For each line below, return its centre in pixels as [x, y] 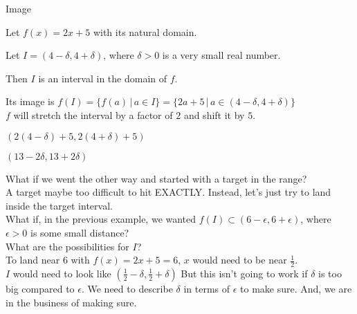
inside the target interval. [59, 205]
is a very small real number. [221, 55]
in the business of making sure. [71, 302]
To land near [33, 260]
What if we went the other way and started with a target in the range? [156, 178]
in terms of [207, 288]
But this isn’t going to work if [244, 273]
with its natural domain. [145, 31]
